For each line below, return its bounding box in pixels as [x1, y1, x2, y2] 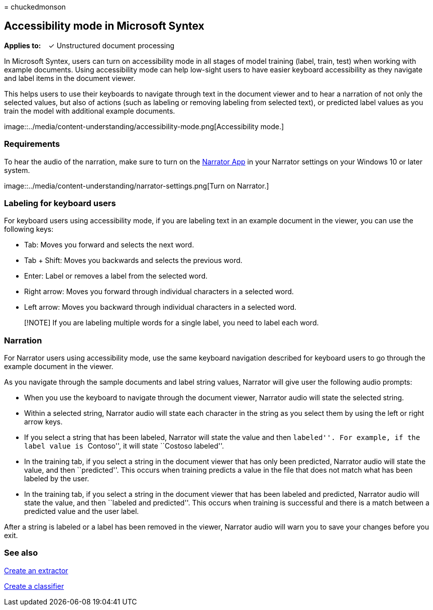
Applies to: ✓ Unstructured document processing [4, 41, 175, 50]
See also [4, 548, 38, 558]
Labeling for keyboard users [4, 198, 116, 208]
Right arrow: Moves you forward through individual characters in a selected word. [24, 287, 294, 296]
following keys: [4, 225, 54, 234]
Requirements [4, 139, 60, 149]
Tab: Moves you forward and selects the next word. [24, 240, 194, 249]
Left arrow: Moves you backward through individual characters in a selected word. [24, 303, 297, 312]
